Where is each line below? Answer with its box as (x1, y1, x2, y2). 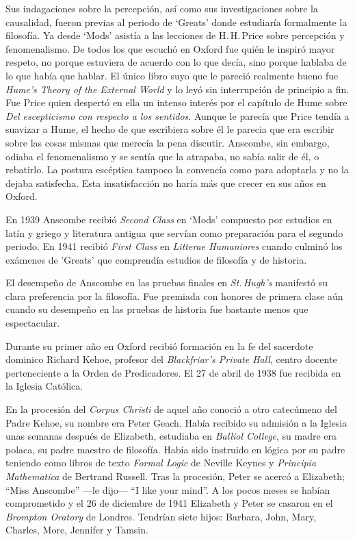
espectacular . (5, 316, 60, 330)
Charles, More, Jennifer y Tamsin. (5, 523, 148, 537)
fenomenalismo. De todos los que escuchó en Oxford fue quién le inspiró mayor (5, 41, 335, 55)
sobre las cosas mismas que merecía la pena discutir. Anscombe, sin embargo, (5, 135, 330, 149)
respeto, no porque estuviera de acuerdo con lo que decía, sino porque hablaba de (5, 55, 347, 69)
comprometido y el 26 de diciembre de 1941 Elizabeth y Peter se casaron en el (5, 496, 333, 510)
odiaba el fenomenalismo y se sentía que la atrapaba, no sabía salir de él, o (5, 149, 319, 163)
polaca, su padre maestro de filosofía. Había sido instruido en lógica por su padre (5, 442, 345, 456)
